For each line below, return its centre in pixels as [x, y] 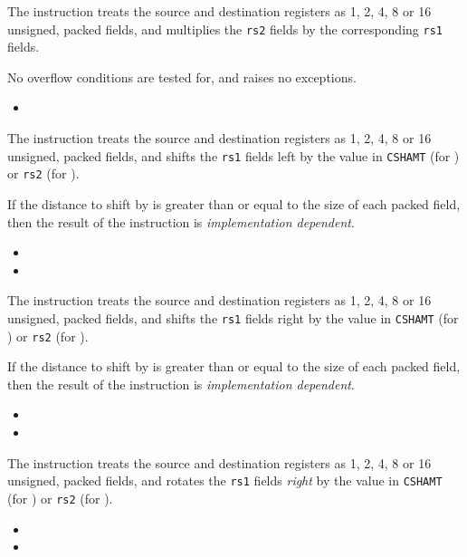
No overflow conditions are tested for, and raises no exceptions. [182, 77]
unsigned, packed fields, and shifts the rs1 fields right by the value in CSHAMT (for [233, 317]
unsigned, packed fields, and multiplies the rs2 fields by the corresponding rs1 [225, 29]
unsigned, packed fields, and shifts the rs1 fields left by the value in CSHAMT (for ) [233, 155]
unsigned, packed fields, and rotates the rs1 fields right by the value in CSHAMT [225, 480]
